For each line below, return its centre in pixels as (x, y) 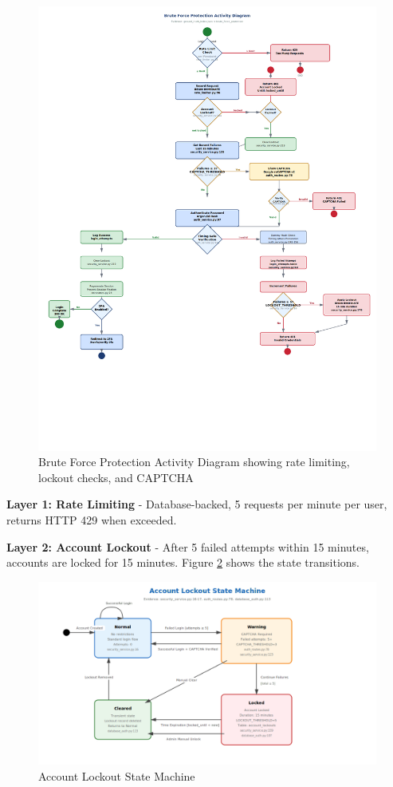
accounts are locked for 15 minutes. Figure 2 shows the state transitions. (183, 562)
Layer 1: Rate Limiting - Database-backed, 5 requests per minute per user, (197, 504)
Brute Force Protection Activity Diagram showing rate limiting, (194, 462)
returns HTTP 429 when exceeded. (92, 520)
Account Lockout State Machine (117, 775)
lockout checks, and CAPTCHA (116, 477)
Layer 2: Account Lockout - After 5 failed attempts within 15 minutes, (188, 546)
